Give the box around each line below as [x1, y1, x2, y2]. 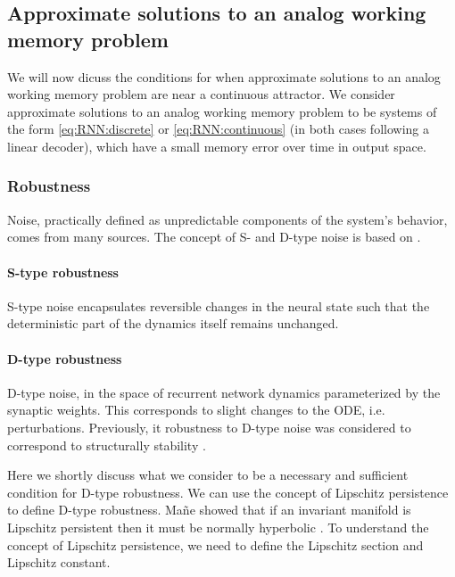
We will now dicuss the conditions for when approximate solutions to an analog [7, 67, 441, 86]
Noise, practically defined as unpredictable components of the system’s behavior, [7, 210, 448, 228]
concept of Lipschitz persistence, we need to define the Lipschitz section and [7, 535, 424, 554]
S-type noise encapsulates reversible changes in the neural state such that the [7, 296, 430, 315]
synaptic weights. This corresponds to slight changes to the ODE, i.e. [7, 400, 385, 419]
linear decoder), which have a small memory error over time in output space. [7, 136, 426, 155]
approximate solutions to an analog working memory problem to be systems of [7, 102, 437, 120]
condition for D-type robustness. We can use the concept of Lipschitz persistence [7, 482, 449, 501]
